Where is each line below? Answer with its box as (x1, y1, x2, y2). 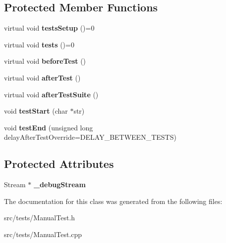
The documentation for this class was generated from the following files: (4, 196, 223, 206)
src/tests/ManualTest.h (4, 212, 75, 223)
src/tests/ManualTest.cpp (4, 229, 82, 239)
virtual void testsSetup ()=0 (4, 23, 95, 33)
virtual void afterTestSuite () (4, 89, 99, 99)
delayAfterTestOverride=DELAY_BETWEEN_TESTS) (4, 132, 176, 142)
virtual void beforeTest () (4, 56, 86, 66)
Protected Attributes (4, 156, 114, 171)
